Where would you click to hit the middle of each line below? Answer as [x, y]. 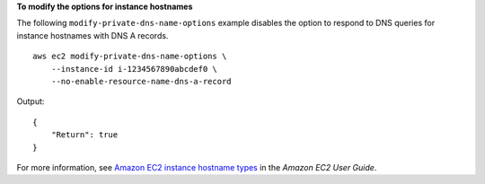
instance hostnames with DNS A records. [93, 35]
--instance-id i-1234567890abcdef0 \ [134, 69]
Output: [31, 101]
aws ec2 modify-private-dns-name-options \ [130, 57]
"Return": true [84, 135]
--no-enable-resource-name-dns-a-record [141, 81]
